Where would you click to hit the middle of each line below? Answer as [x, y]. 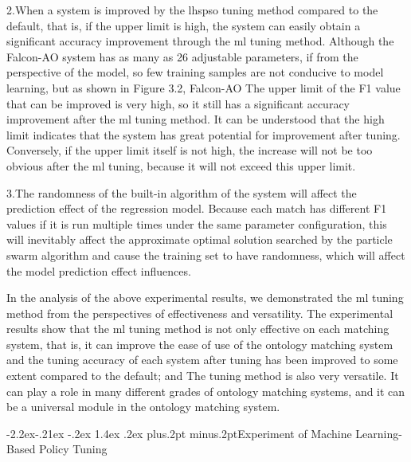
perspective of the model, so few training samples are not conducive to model [195, 72]
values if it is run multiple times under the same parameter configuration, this [197, 223]
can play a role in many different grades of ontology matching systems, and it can [206, 391]
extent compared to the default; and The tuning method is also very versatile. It [203, 376]
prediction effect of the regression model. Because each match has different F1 [197, 208]
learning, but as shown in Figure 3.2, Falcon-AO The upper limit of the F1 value [204, 87]
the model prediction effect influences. [99, 270]
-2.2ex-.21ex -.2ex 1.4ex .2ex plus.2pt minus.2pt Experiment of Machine [179, 433]
